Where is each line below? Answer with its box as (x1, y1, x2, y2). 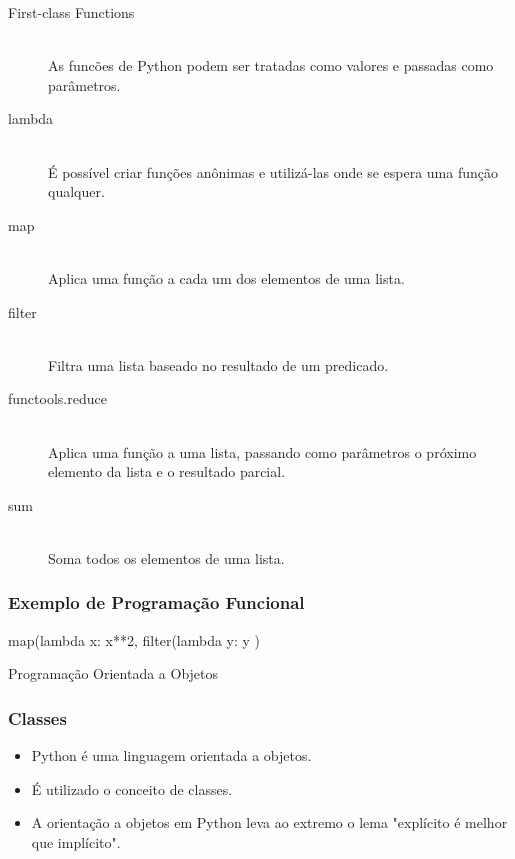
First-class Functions (8, 2, 135, 22)
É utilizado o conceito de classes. (31, 778, 233, 799)
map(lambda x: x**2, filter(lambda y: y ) (8, 629, 261, 650)
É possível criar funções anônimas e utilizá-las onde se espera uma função (48, 161, 498, 182)
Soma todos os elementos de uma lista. (48, 547, 285, 568)
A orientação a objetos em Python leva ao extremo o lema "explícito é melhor (31, 812, 508, 833)
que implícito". (31, 831, 121, 852)
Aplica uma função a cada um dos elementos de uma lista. (48, 267, 405, 288)
